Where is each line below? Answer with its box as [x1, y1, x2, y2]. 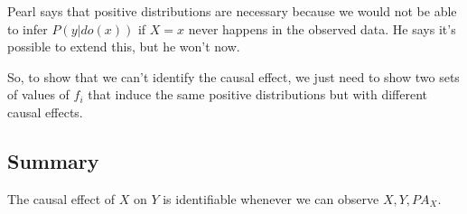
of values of [7, 85, 70, 104]
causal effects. [7, 102, 83, 121]
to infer [7, 19, 48, 38]
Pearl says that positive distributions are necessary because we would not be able [7, 2, 457, 20]
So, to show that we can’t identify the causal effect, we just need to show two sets [7, 67, 460, 86]
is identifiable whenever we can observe [163, 189, 379, 208]
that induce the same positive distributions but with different [88, 85, 427, 104]
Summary [7, 146, 99, 174]
